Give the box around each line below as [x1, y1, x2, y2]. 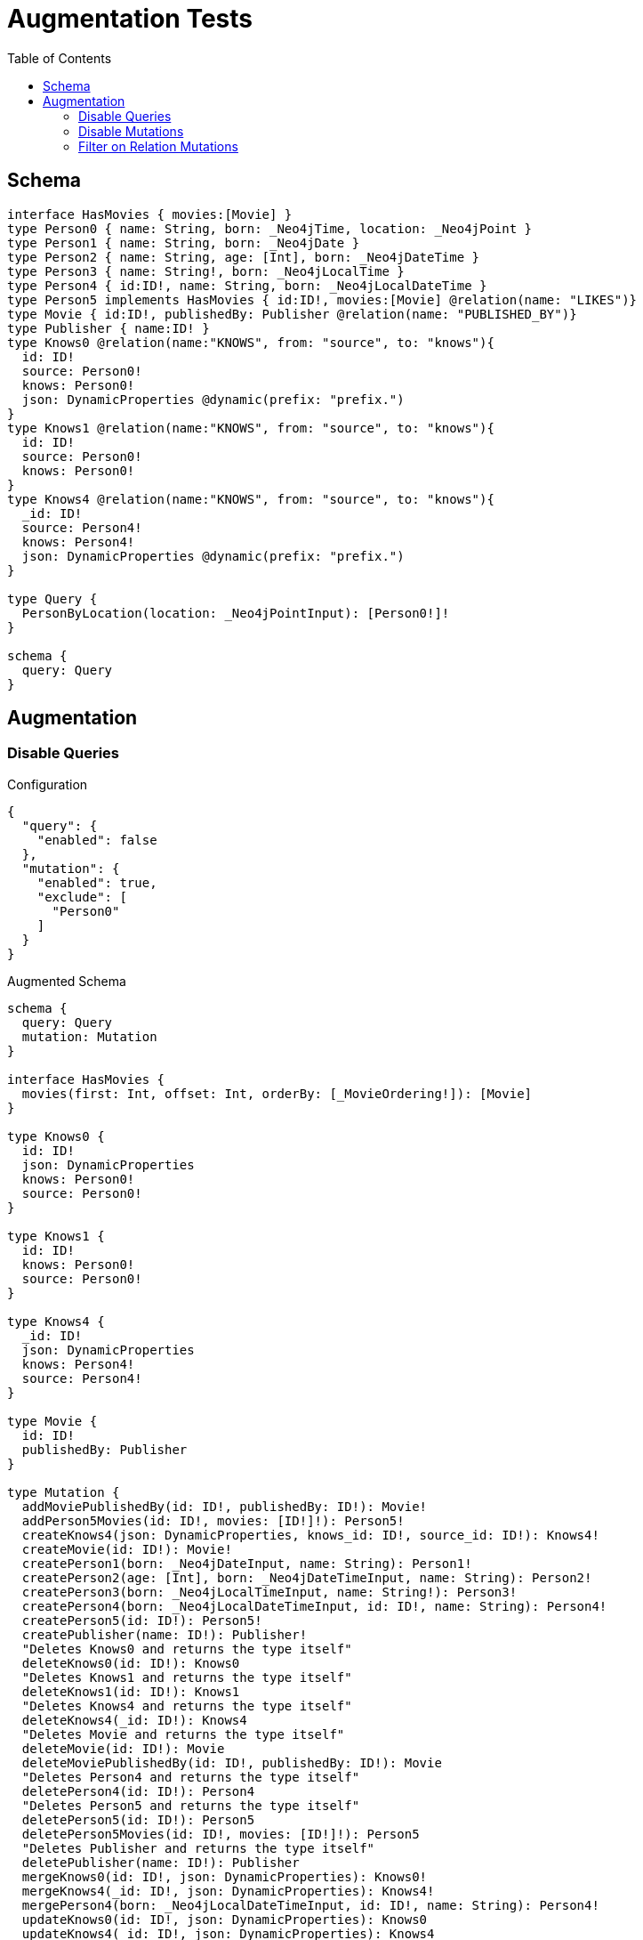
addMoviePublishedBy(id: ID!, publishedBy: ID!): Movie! [21, 1499, 428, 1514]
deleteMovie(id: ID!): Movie [21, 1741, 225, 1756]
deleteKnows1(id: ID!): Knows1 [21, 1684, 240, 1699]
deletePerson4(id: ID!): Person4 [21, 1783, 255, 1799]
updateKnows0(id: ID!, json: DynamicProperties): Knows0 [21, 1912, 428, 1927]
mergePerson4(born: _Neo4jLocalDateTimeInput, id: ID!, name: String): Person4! [21, 1897, 599, 1912]
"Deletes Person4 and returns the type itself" [21, 1769, 360, 1784]
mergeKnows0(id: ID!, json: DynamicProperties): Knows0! [21, 1869, 428, 1884]
